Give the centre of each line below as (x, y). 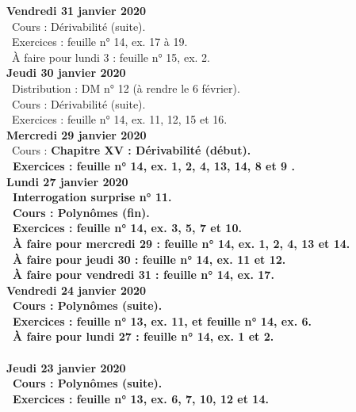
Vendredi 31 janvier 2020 (77, 10)
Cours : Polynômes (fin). (81, 212)
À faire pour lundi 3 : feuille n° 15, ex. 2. (111, 57)
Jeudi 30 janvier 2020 (66, 72)
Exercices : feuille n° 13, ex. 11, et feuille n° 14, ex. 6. (162, 320)
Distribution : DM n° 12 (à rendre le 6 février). (126, 88)
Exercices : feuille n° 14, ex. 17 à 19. (100, 42)
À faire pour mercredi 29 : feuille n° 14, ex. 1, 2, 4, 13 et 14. (182, 243)
